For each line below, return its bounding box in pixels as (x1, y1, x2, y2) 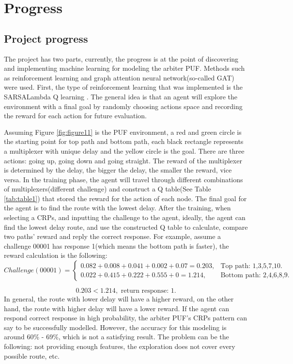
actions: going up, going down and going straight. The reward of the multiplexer (4, 155, 242, 165)
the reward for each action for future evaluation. (4, 111, 147, 121)
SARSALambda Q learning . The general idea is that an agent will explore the (4, 91, 238, 101)
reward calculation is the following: (4, 250, 108, 260)
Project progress (4, 31, 88, 46)
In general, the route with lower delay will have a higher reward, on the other (4, 294, 234, 304)
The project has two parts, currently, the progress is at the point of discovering (4, 53, 239, 63)
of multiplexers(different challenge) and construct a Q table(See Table (4, 184, 211, 194)
